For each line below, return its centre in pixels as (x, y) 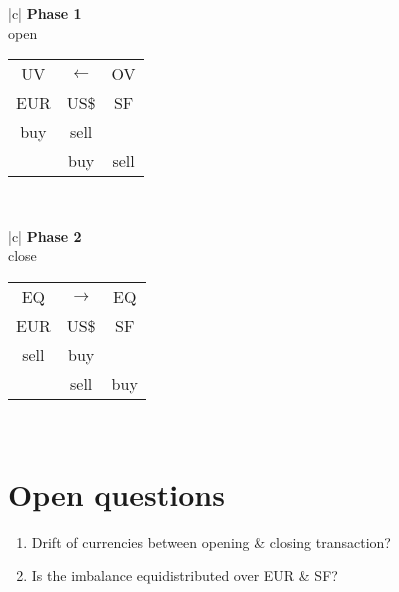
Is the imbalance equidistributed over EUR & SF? (184, 575)
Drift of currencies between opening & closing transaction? (211, 541)
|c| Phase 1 (45, 13)
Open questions (116, 493)
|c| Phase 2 (45, 235)
